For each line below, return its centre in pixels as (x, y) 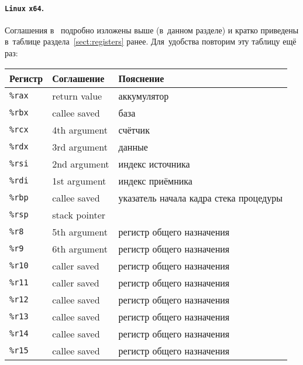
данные (133, 146)
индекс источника (154, 163)
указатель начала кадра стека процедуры (200, 197)
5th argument (80, 231)
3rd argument (80, 146)
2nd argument (81, 163)
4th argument (80, 129)
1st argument (79, 180)
